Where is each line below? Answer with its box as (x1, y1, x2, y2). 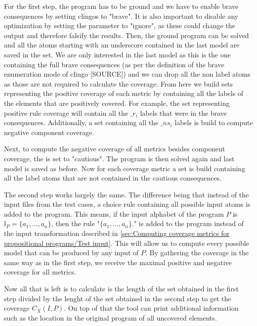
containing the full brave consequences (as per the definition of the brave (4, 59, 224, 69)
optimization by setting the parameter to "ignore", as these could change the (4, 20, 235, 31)
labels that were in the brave (140, 107, 227, 118)
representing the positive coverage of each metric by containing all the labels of (4, 88, 244, 98)
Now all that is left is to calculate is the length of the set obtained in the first (4, 283, 239, 294)
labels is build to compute (174, 117, 253, 128)
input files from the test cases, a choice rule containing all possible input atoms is (4, 199, 251, 209)
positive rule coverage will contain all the (4, 107, 128, 118)
